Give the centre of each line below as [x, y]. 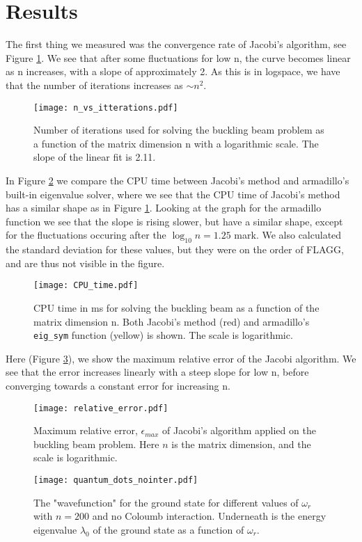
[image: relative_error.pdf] [101, 408]
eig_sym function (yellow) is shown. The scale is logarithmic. [163, 335]
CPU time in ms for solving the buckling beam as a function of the [176, 307]
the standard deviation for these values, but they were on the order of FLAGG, [175, 249]
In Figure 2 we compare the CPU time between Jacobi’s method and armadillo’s [178, 180]
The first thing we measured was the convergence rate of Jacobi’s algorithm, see [176, 44]
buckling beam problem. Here [96, 444]
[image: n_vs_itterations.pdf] [106, 107]
